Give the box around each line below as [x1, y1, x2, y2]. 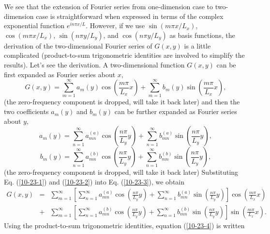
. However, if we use [86, 20, 145, 31]
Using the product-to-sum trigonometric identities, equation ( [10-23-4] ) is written [4, 220, 245, 230]
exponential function [4, 20, 65, 31]
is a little [184, 40, 211, 50]
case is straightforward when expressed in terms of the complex [36, 11, 224, 21]
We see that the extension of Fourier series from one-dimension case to [4, 1, 213, 11]
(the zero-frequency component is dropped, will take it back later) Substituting [4, 167, 239, 177]
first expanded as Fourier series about [4, 69, 116, 79]
